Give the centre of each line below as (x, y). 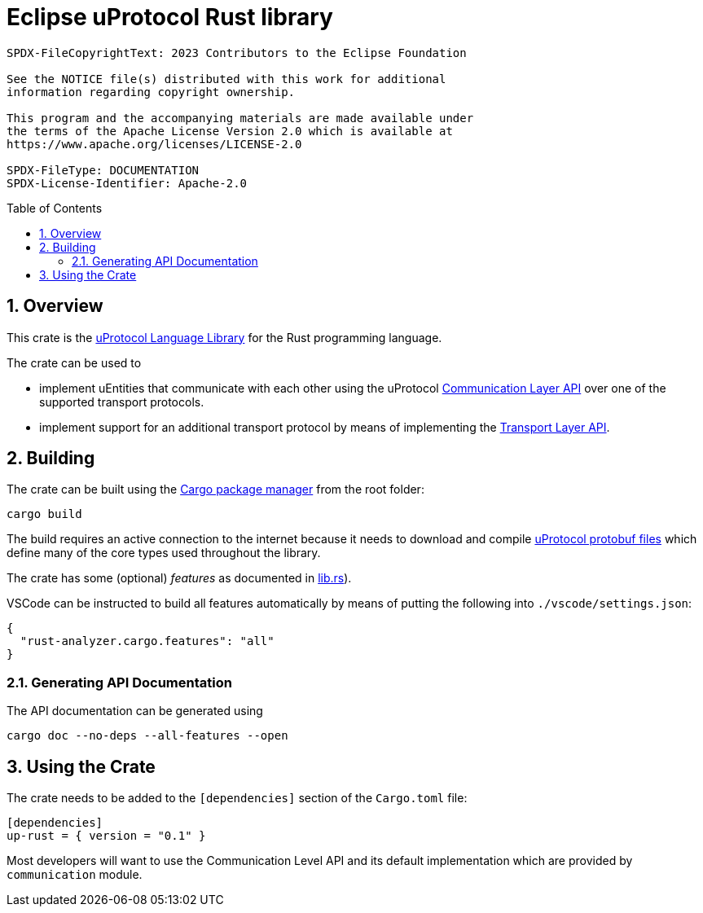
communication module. (75, 875)
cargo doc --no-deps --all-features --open (147, 736)
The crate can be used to (74, 362)
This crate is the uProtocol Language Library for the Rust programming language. (224, 337)
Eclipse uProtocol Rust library (170, 17)
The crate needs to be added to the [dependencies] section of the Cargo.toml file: (237, 798)
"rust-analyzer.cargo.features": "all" (147, 641)
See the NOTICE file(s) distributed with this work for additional (226, 79)
